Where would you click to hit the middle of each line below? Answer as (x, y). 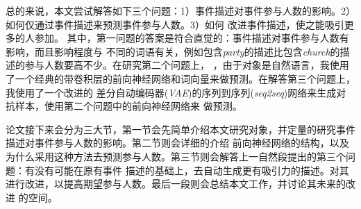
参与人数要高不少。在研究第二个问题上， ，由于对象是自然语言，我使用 (187, 65)
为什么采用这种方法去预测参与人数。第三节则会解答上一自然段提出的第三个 (176, 156)
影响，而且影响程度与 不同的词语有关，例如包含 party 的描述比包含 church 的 (173, 51)
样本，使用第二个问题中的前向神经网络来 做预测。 (128, 106)
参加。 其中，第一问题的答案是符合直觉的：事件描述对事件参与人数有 (192, 38)
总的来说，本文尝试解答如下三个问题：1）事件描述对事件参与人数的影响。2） (180, 10)
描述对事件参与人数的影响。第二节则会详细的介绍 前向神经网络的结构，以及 (177, 143)
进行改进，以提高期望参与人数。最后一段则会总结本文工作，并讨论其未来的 (176, 184)
